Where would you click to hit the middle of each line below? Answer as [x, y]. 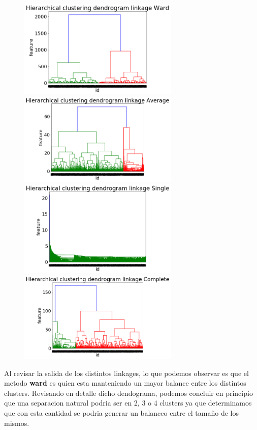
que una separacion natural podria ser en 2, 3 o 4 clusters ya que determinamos [128, 403]
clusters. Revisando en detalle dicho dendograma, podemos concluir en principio [128, 393]
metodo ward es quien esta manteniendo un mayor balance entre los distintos [125, 383]
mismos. [17, 423]
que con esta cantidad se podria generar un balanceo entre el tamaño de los [121, 413]
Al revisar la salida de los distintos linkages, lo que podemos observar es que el [126, 373]
